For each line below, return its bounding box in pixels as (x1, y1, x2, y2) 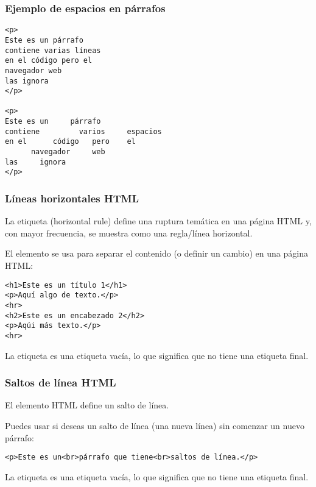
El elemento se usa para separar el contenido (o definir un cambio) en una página (5, 247, 308, 260)
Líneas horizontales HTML (5, 190, 139, 205)
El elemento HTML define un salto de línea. (5, 399, 169, 411)
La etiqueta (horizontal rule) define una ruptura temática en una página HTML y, (5, 215, 312, 227)
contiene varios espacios (5, 127, 162, 136)
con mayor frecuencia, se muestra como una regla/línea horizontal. (5, 226, 253, 239)
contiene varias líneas (5, 46, 101, 55)
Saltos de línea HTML (5, 375, 116, 390)
